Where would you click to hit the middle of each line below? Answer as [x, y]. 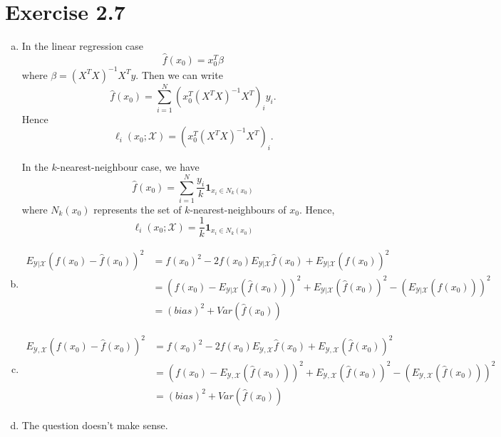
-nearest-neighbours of [238, 209]
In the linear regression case [83, 46]
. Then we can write [179, 74]
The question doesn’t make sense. [95, 425]
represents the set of [138, 209]
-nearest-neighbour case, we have [128, 167]
